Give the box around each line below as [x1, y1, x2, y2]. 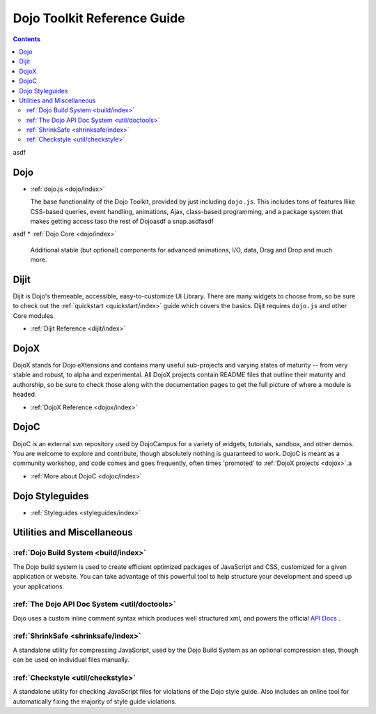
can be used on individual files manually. [13, 655, 130, 664]
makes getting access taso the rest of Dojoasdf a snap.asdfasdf [30, 217, 214, 225]
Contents [13, 35, 41, 43]
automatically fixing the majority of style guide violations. [13, 697, 177, 706]
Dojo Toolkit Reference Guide [13, 10, 185, 26]
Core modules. [13, 311, 56, 320]
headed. [13, 390, 37, 399]
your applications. [13, 582, 65, 591]
